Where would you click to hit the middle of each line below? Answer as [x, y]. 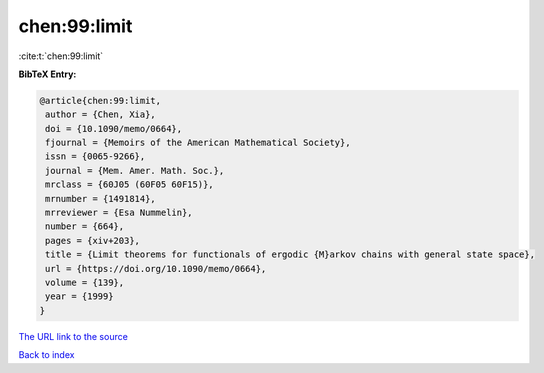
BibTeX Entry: [47, 74]
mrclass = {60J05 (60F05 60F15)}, [129, 184]
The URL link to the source [73, 336]
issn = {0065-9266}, [95, 156]
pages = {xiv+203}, [92, 240]
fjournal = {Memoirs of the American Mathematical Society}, [198, 143]
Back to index [46, 355]
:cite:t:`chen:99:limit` [61, 56]
